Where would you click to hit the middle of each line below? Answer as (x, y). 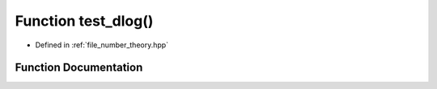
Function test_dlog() (84, 21)
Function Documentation (79, 68)
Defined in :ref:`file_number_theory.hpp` (102, 45)
